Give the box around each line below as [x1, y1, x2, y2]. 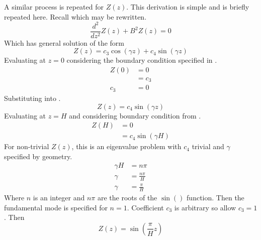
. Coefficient [127, 202, 164, 212]
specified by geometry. [4, 151, 72, 161]
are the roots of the [97, 192, 157, 203]
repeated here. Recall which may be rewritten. [4, 11, 147, 22]
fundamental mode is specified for [4, 202, 108, 212]
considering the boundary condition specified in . [66, 55, 217, 65]
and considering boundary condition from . [69, 110, 201, 121]
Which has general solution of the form [4, 37, 125, 48]
